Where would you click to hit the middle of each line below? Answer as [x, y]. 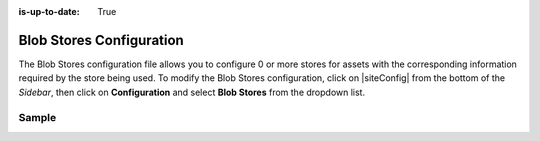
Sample [37, 118]
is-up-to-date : [49, 11]
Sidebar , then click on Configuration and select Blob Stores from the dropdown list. [191, 92]
